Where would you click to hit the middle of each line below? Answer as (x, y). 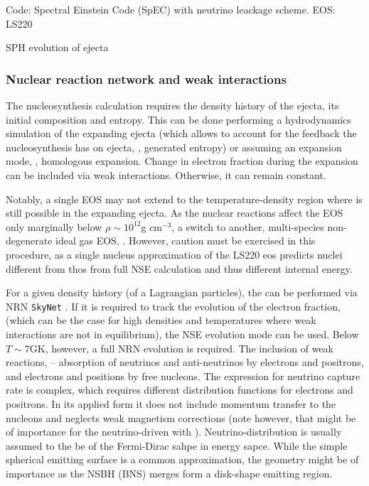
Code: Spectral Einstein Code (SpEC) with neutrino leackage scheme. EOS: (171, 9)
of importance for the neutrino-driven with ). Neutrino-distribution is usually (174, 432)
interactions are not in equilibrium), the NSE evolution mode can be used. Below (182, 334)
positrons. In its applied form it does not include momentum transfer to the (171, 403)
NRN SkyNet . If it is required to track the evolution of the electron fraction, (173, 306)
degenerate (29, 241)
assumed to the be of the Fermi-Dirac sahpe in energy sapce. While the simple (177, 445)
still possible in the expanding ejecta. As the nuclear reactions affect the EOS (175, 213)
